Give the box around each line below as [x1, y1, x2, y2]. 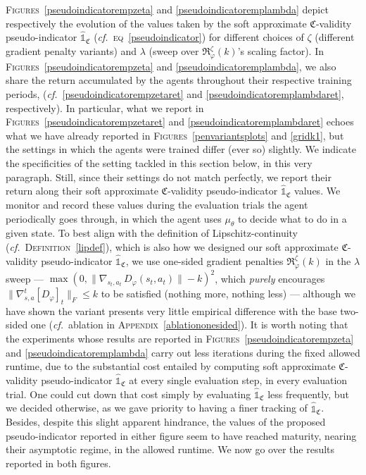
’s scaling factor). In [237, 44, 324, 58]
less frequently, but [267, 386, 349, 401]
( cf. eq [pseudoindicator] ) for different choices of [94, 30, 304, 44]
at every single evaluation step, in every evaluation [129, 373, 348, 388]
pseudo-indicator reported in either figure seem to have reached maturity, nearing [6, 428, 357, 443]
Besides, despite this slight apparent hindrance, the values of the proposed [6, 414, 326, 429]
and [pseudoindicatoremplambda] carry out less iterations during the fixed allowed [6, 345, 360, 359]
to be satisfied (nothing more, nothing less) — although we [101, 286, 355, 301]
